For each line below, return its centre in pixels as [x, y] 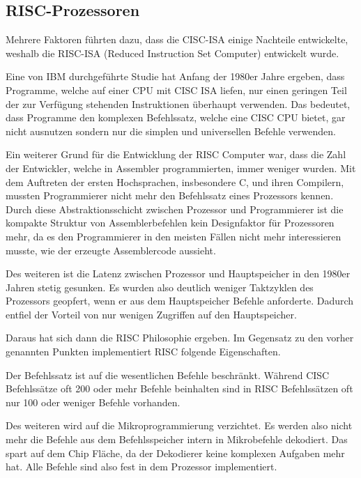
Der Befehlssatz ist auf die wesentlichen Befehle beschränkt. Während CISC [168, 375]
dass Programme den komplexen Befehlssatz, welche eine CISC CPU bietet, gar [176, 117]
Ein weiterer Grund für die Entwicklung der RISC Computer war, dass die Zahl [176, 154]
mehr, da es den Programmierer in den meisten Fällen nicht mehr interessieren [174, 236]
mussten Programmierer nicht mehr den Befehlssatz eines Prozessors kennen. [170, 195]
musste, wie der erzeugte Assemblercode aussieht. [111, 250]
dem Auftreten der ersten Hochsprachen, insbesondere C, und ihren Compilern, [175, 182]
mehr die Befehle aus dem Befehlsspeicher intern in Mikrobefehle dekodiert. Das [177, 439]
